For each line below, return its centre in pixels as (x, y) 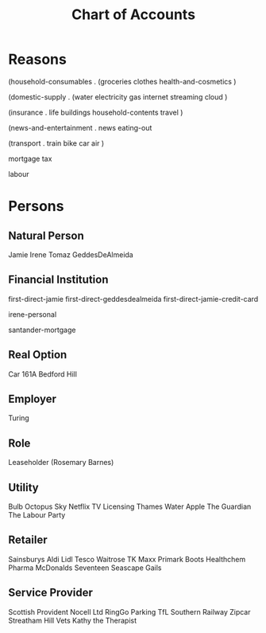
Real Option (38, 355)
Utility (23, 487)
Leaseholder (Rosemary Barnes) (61, 463)
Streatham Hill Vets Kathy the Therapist (73, 620)
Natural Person (46, 235)
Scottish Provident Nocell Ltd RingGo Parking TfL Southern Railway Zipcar (129, 612)
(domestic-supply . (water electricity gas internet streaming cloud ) (118, 96)
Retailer (28, 540)
